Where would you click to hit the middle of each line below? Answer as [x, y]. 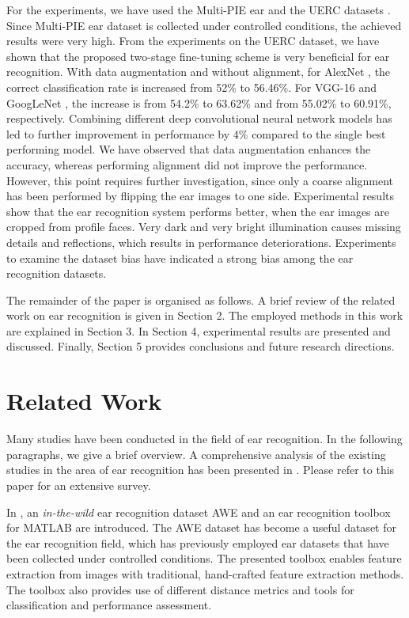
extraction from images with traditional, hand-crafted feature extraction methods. [205, 573]
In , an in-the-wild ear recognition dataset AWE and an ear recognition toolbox [199, 512]
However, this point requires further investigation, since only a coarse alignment [200, 180]
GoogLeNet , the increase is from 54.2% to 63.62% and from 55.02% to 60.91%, [199, 102]
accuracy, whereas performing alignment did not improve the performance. [187, 164]
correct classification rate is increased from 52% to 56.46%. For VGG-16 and [191, 87]
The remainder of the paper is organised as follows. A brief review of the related [201, 300]
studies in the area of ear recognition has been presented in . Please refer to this [201, 470]
